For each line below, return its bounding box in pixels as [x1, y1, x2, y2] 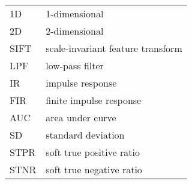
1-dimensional [46, 7, 104, 20]
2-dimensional [46, 24, 104, 38]
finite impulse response [46, 93, 142, 107]
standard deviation [46, 128, 125, 142]
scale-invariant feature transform [46, 41, 182, 55]
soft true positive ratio [46, 145, 140, 159]
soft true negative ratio [46, 162, 142, 176]
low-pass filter [46, 59, 104, 72]
